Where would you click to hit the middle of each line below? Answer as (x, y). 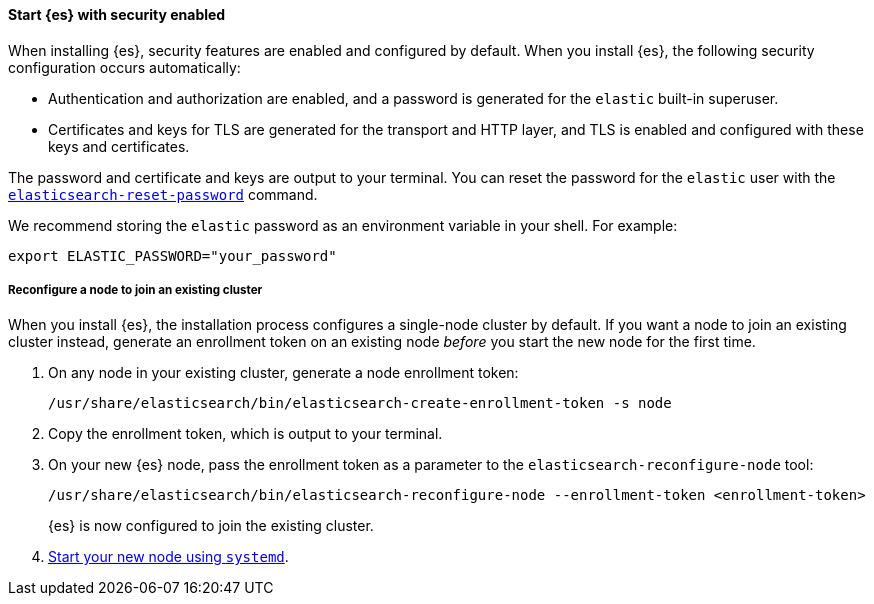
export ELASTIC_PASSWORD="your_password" (172, 255)
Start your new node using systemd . (168, 557)
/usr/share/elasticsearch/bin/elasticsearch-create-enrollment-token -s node (360, 403)
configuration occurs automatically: (124, 67)
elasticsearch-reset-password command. (163, 194)
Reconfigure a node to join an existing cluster (135, 290)
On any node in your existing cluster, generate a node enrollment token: (283, 373)
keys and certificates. (119, 146)
